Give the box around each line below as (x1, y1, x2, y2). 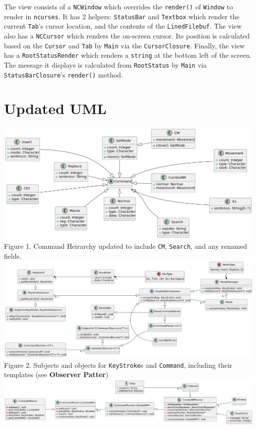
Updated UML (4, 98, 107, 118)
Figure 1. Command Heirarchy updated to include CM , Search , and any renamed (4, 240, 247, 251)
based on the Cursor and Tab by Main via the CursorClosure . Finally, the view (4, 40, 245, 50)
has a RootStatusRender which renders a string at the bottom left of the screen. (4, 50, 252, 60)
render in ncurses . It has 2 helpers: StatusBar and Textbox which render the (4, 11, 240, 21)
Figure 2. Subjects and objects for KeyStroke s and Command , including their (4, 359, 233, 370)
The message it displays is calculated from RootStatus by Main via (4, 59, 207, 70)
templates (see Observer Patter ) (4, 369, 109, 380)
